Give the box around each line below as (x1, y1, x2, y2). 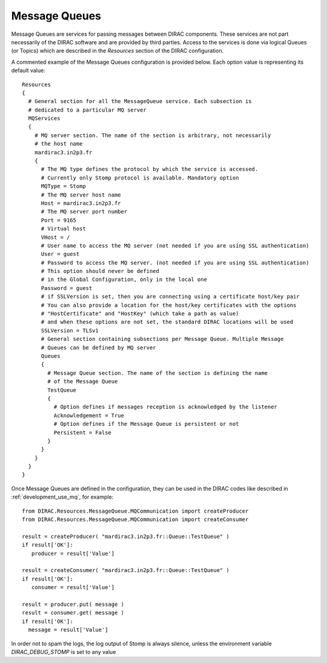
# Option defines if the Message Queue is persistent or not (53, 420, 239, 428)
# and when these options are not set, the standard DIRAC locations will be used (41, 318, 294, 326)
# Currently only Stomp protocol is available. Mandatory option (41, 174, 239, 181)
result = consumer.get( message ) (22, 610, 124, 616)
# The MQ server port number (41, 208, 128, 215)
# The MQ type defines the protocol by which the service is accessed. (41, 166, 259, 173)
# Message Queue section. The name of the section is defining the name (47, 369, 268, 376)
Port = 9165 (41, 217, 77, 224)
